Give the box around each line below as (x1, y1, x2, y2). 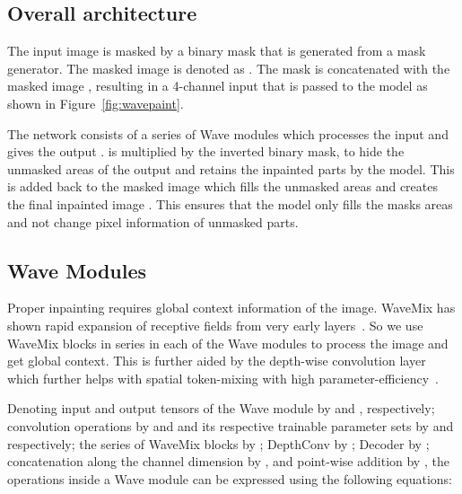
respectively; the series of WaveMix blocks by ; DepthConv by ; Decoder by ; (7, 434, 430, 453)
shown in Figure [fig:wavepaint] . (7, 93, 184, 112)
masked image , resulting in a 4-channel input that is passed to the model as (7, 76, 428, 95)
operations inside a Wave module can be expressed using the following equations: (7, 469, 452, 488)
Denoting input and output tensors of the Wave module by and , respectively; (7, 399, 435, 418)
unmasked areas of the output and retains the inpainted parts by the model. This (7, 159, 455, 178)
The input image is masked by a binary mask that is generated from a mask (7, 41, 426, 60)
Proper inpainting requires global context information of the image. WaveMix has (7, 298, 456, 317)
